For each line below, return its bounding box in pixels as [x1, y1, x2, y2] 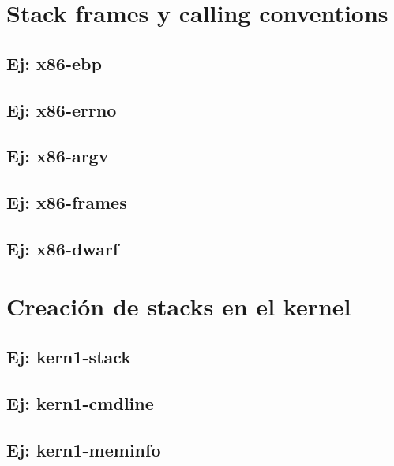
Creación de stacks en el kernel [6, 290, 351, 322]
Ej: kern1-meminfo [6, 437, 161, 461]
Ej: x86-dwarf [6, 236, 119, 260]
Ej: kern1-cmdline [6, 390, 154, 415]
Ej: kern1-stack [6, 345, 132, 369]
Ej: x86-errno [6, 97, 117, 121]
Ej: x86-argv [6, 144, 109, 168]
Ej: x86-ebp [6, 50, 102, 75]
